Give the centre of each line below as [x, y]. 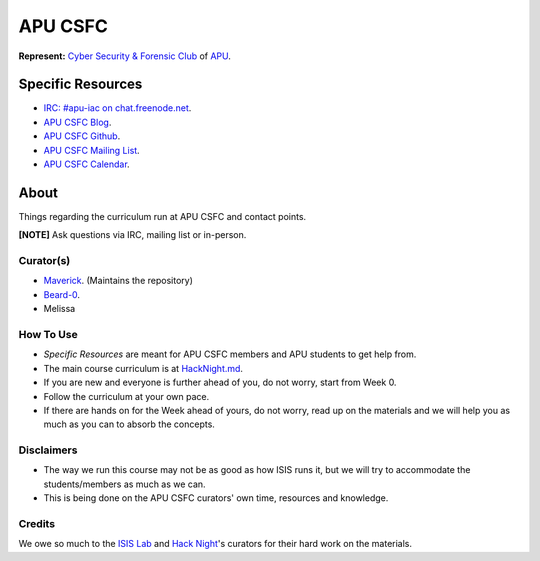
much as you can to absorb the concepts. [129, 424]
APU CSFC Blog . [77, 122]
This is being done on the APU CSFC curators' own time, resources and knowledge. [216, 498]
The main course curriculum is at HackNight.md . [143, 368]
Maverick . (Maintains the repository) [118, 281]
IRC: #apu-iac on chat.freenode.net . [117, 108]
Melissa [59, 309]
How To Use [48, 334]
